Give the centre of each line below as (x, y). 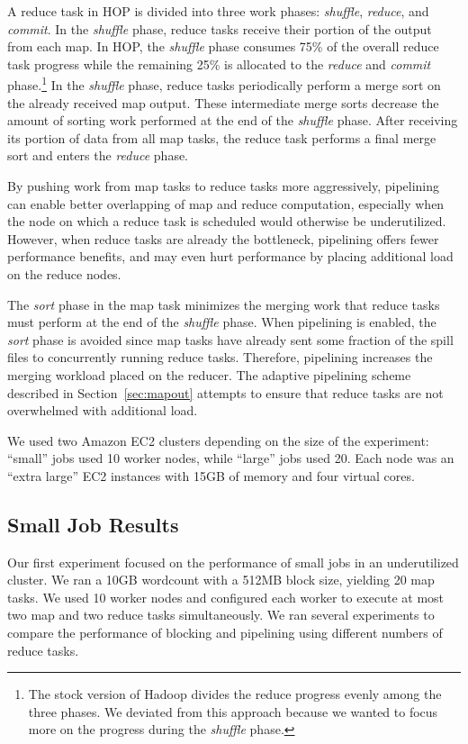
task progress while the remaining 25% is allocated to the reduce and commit (219, 64)
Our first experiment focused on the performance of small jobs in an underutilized (233, 562)
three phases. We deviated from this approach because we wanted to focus (233, 711)
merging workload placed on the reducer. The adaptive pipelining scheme (209, 374)
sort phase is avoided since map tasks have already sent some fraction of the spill (230, 339)
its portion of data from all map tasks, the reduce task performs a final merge (222, 137)
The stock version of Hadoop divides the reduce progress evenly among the (235, 694)
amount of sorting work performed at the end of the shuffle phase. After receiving (233, 120)
